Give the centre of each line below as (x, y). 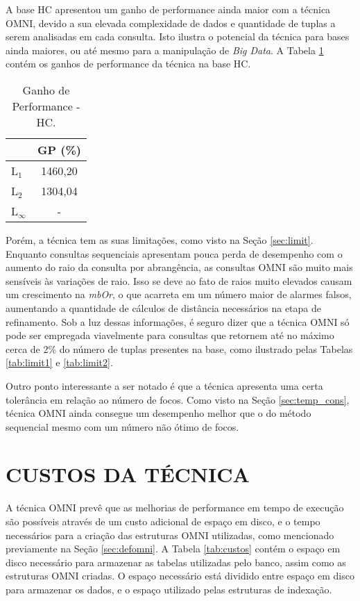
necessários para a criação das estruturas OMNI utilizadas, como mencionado (170, 535)
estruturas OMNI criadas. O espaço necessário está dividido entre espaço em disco (180, 576)
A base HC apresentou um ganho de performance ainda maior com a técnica (168, 9)
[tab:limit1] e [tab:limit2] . (59, 362)
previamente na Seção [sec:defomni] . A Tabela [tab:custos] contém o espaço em (173, 549)
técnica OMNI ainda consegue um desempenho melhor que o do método (158, 413)
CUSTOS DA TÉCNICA (128, 474)
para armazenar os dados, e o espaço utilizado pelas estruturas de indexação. (169, 589)
